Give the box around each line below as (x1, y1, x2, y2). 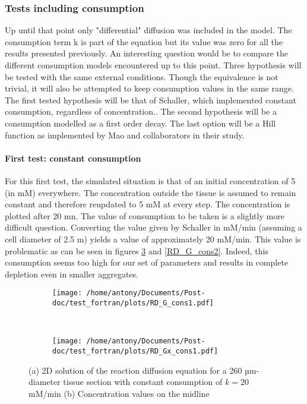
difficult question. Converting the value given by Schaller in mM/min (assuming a (5, 221, 302, 233)
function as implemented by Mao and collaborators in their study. (5, 128, 245, 141)
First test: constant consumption (5, 151, 141, 164)
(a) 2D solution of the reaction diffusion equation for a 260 (29, 364, 242, 376)
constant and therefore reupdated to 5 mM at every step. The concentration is (5, 198, 290, 210)
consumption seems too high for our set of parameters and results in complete (5, 256, 289, 269)
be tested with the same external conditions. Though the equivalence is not (5, 70, 278, 83)
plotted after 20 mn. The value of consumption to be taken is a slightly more (5, 209, 284, 222)
